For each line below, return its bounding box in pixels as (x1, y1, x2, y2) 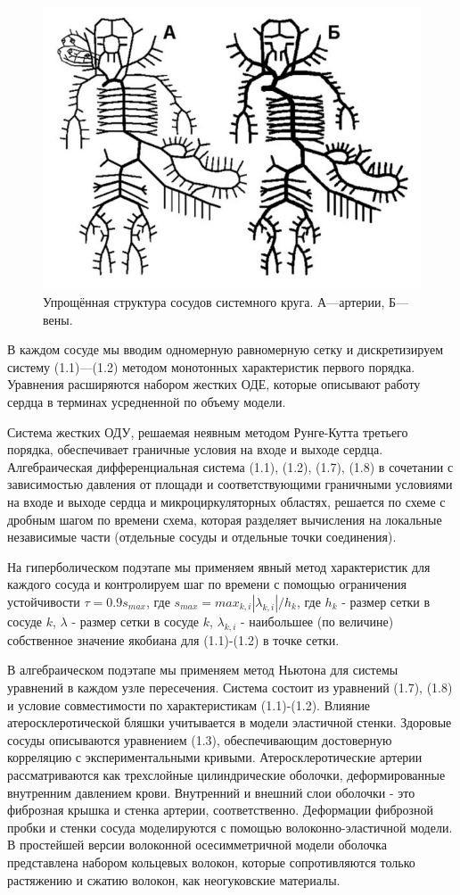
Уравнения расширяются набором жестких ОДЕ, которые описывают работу (7, 375, 421, 394)
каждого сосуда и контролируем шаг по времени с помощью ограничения (7, 575, 407, 593)
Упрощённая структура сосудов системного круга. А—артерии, (43, 293, 385, 311)
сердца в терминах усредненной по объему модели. (7, 393, 286, 411)
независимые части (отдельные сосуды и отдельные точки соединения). (7, 527, 397, 546)
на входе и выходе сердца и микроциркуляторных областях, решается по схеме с (7, 493, 446, 511)
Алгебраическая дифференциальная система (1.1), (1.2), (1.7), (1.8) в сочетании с (7, 457, 454, 476)
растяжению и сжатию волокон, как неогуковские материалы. (7, 870, 341, 889)
